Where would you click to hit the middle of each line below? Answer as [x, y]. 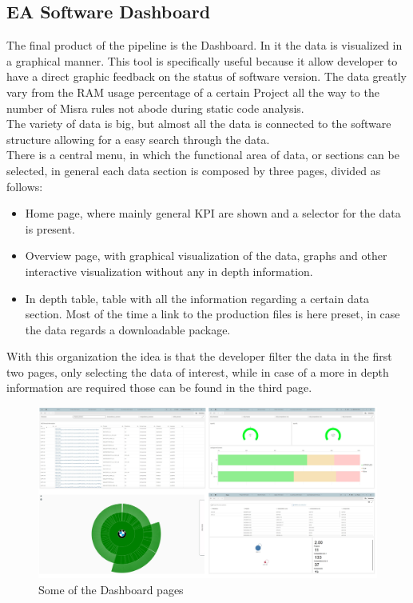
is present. [50, 228]
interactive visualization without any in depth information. [169, 271]
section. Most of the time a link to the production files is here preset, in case [212, 314]
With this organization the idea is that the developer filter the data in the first [199, 356]
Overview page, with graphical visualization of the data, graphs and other [206, 256]
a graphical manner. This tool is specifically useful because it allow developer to [202, 60]
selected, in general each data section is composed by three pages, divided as [194, 170]
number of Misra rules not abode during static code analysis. [155, 108]
